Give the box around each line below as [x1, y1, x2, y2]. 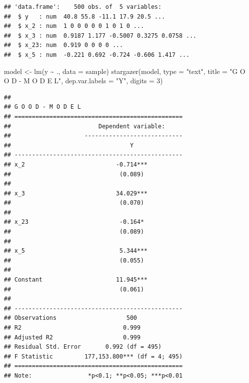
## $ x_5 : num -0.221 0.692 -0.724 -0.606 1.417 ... [4, 51, 190, 58]
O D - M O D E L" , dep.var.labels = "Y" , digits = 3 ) [4, 75, 163, 86]
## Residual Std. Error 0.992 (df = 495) [4, 343, 162, 351]
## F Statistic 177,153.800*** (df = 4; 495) [4, 353, 183, 360]
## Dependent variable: [4, 122, 165, 130]
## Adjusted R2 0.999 [4, 334, 141, 341]
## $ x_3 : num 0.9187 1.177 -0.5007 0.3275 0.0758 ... [4, 32, 197, 39]
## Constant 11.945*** [4, 276, 148, 284]
